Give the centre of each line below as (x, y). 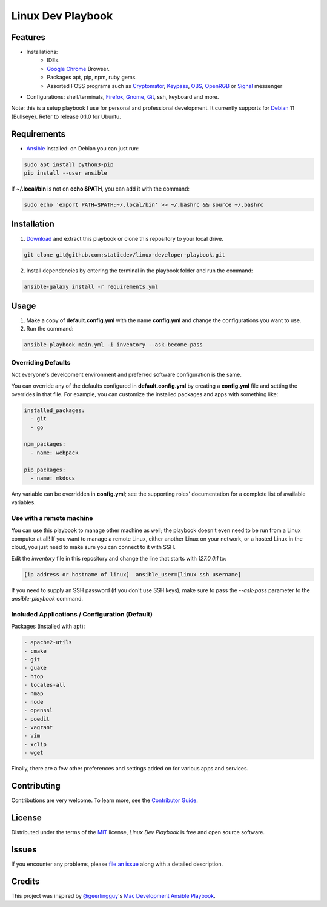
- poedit (37, 719)
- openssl (38, 710)
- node (34, 702)
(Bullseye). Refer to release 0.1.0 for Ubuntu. (66, 116)
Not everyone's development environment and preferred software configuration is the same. (127, 375)
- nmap (34, 693)
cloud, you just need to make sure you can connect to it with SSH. (93, 547)
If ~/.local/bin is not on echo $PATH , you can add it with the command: (101, 189)
